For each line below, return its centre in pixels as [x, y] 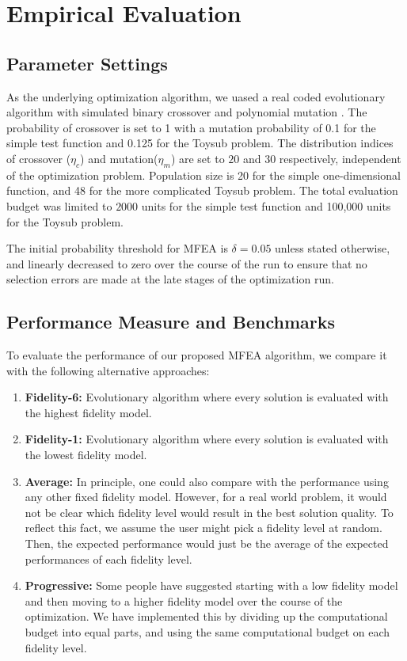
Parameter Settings [87, 63]
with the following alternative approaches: [108, 370]
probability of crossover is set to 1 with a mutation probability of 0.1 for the [191, 127]
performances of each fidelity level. [108, 558]
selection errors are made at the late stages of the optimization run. [170, 279]
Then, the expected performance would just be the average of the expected [207, 543]
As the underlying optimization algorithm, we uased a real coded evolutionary [196, 96]
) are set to [198, 158]
